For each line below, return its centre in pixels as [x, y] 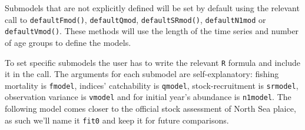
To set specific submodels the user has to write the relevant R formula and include [153, 62]
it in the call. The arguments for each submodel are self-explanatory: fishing [142, 74]
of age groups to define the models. [68, 42]
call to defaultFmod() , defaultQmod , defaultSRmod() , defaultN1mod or [135, 19]
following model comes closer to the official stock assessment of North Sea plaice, [150, 109]
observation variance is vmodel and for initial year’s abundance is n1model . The [148, 97]
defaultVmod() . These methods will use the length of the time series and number [152, 31]
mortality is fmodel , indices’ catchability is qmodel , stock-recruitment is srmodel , [152, 85]
